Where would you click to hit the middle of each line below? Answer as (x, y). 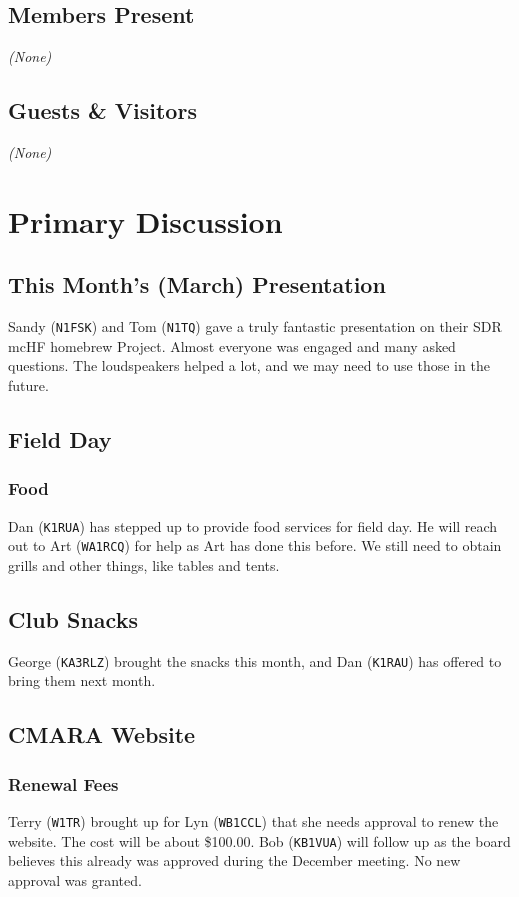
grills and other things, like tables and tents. (144, 564)
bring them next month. (82, 680)
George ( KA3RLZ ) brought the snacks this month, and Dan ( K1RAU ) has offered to (255, 660)
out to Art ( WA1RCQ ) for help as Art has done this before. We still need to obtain (255, 545)
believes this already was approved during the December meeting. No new (234, 860)
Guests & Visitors (102, 110)
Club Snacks (73, 618)
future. (28, 385)
